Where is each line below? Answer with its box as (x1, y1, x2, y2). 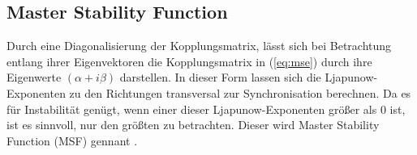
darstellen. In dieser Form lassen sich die (119, 69, 321, 86)
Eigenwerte (6, 69, 62, 86)
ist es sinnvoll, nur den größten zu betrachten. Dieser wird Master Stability (6, 116, 380, 133)
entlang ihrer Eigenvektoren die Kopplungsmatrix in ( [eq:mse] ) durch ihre (6, 52, 372, 69)
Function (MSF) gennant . (6, 132, 138, 149)
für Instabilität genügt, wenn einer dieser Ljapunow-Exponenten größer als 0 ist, (6, 100, 406, 117)
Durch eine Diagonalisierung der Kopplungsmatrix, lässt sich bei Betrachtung (6, 37, 392, 54)
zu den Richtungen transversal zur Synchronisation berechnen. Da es (69, 84, 411, 101)
